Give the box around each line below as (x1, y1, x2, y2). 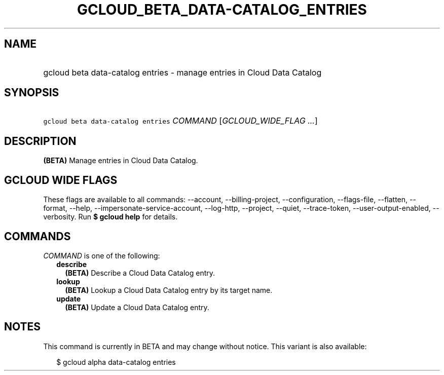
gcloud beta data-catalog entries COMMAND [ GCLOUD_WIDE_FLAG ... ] (43, 116, 318, 126)
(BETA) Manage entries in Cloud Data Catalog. (43, 156, 198, 165)
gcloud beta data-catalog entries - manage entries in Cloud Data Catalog (43, 67, 322, 78)
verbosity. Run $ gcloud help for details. (43, 212, 178, 221)
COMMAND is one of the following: (43, 251, 160, 260)
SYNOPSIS (4, 86, 59, 99)
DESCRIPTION (4, 134, 77, 147)
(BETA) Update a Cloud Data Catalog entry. (65, 303, 209, 312)
